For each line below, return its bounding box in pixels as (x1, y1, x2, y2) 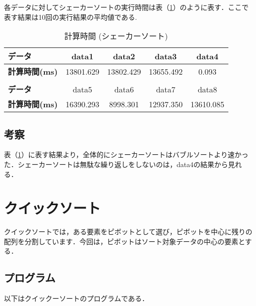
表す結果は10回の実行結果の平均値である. (4, 11, 137, 22)
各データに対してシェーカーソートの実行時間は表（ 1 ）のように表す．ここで (4, 2, 249, 12)
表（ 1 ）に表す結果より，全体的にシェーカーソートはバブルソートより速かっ (4, 149, 249, 160)
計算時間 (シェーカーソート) (64, 30, 168, 42)
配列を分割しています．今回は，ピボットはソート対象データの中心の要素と (4, 236, 245, 246)
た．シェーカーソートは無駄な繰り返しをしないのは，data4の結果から (4, 159, 228, 169)
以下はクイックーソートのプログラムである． (4, 293, 149, 304)
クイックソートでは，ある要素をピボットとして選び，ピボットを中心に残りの (4, 226, 253, 237)
